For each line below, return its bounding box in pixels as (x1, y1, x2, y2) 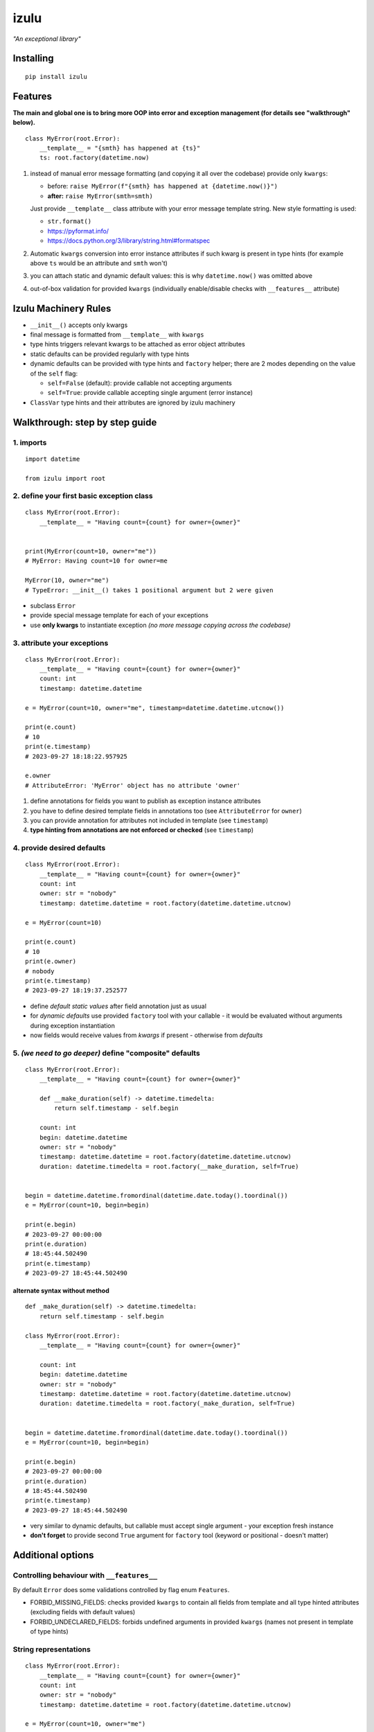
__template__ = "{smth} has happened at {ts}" (39, 144, 201, 152)
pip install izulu (25, 73, 88, 80)
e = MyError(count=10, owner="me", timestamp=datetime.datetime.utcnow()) (25, 704, 285, 712)
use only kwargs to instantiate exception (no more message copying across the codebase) (30, 621, 291, 629)
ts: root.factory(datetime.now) (39, 154, 150, 162)
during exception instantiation (30, 1021, 116, 1030)
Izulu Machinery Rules (12, 302, 112, 315)
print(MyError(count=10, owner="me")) (25, 547, 157, 556)
